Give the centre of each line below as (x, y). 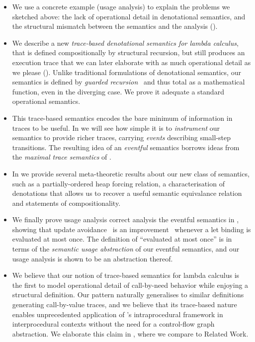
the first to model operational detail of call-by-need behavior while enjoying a (130, 285)
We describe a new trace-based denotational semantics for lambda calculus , (125, 43)
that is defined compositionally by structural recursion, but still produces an (128, 52)
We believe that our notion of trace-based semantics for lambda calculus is (126, 275)
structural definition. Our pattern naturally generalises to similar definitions (128, 295)
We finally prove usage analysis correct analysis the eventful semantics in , (126, 219)
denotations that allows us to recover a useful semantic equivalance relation (127, 193)
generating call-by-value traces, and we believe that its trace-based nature (125, 304)
